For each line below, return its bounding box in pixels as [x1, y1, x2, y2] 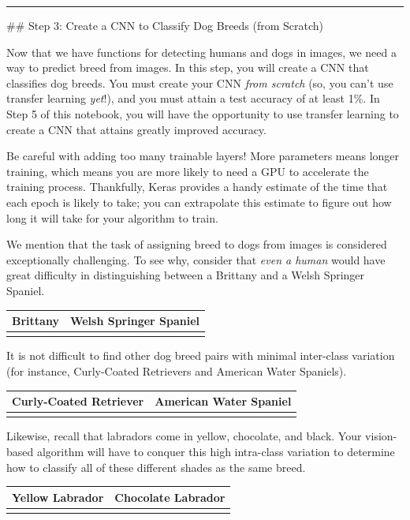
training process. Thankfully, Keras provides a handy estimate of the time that [6, 178, 388, 195]
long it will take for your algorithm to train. [6, 209, 218, 226]
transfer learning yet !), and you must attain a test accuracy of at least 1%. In [6, 90, 380, 107]
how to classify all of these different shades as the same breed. [6, 458, 306, 475]
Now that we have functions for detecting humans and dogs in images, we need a [6, 43, 397, 60]
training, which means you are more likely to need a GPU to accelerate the [6, 163, 369, 179]
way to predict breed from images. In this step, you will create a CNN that [6, 59, 369, 76]
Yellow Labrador [12, 488, 104, 505]
